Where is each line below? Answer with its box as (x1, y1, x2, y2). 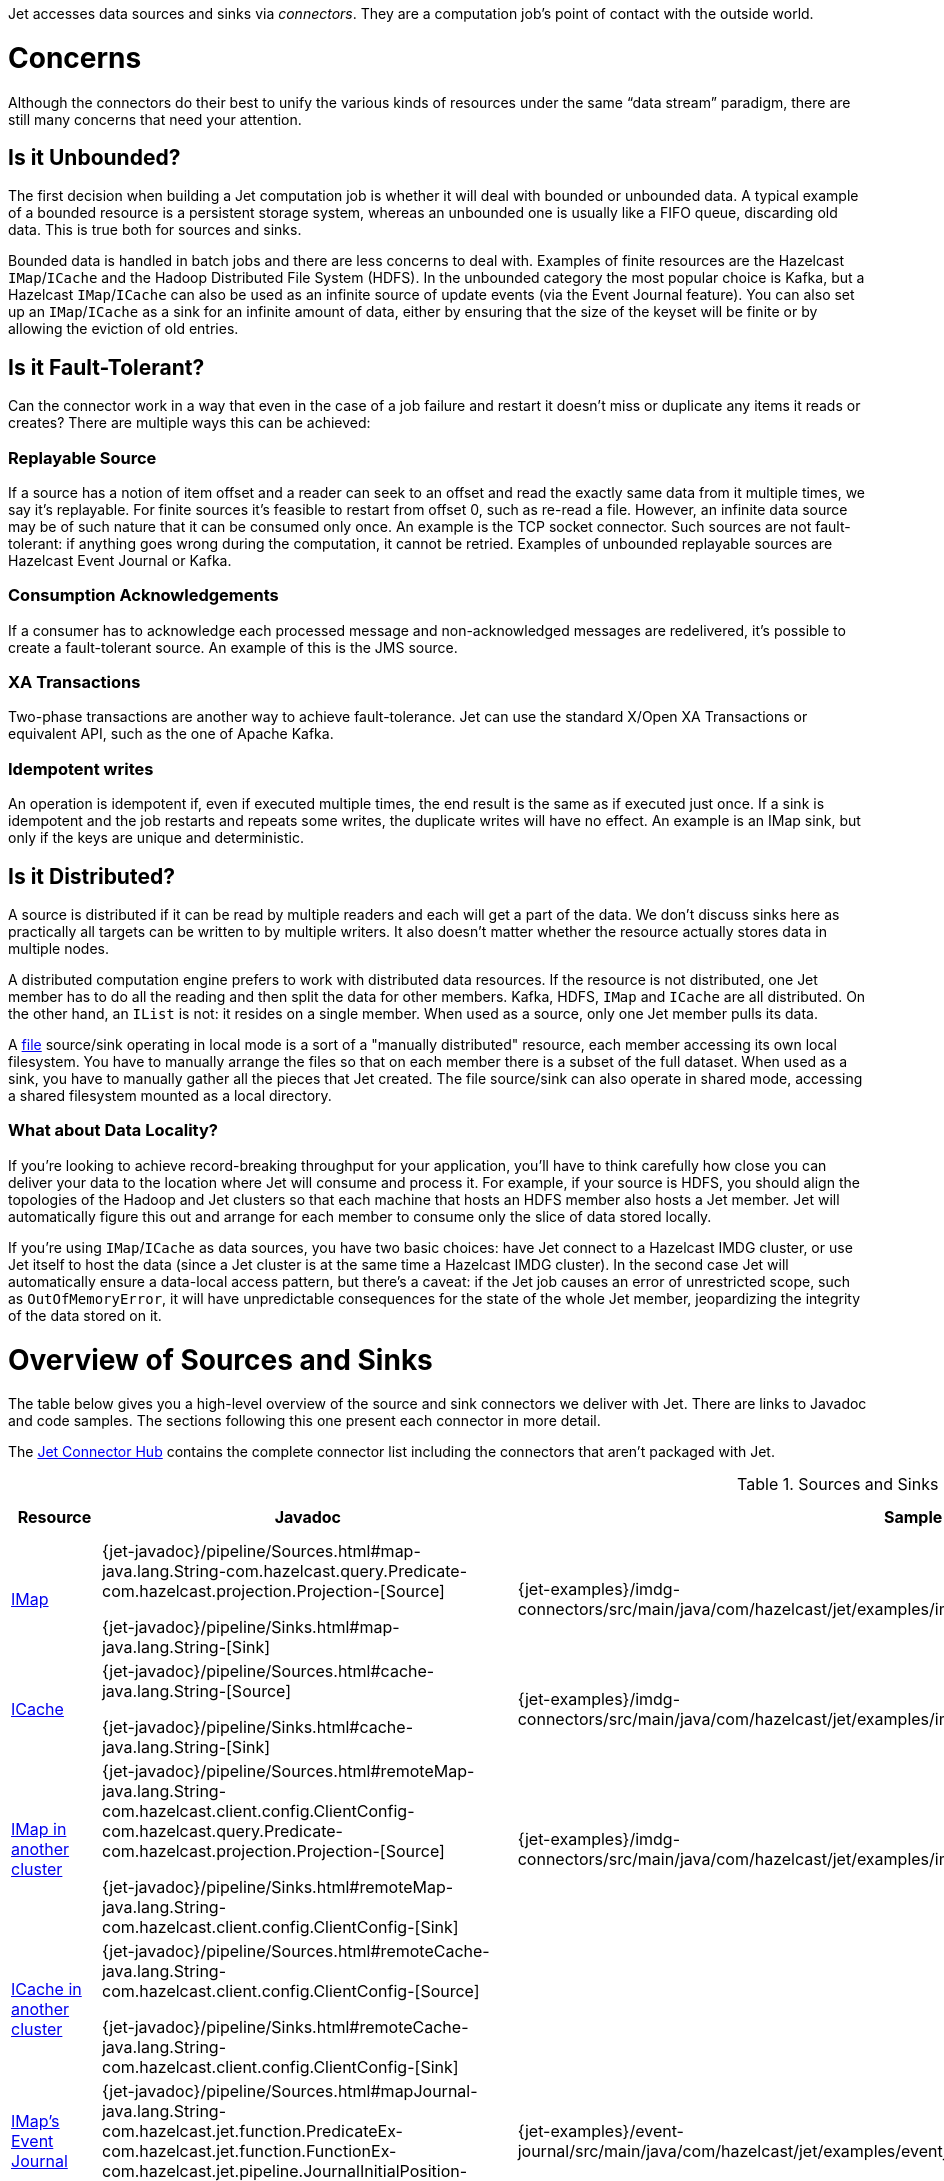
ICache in (11, 1979, 82, 2000)
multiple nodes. (8, 940, 109, 958)
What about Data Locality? (8, 1120, 218, 1141)
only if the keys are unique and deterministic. (8, 829, 304, 847)
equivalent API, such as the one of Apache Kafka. (8, 725, 334, 743)
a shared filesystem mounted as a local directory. (8, 1087, 332, 1105)
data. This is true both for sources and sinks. (8, 221, 302, 239)
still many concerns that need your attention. (8, 110, 302, 128)
